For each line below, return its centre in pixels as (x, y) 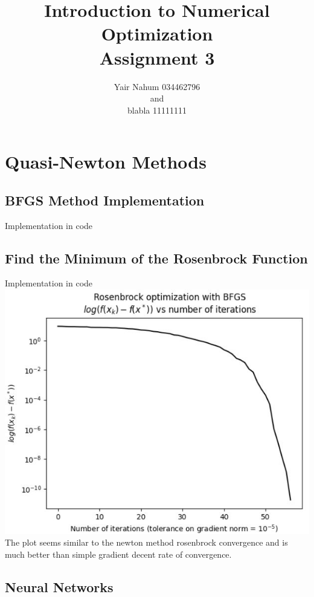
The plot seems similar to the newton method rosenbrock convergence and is (146, 542)
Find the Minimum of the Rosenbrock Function (156, 258)
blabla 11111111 (157, 110)
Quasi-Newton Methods (106, 162)
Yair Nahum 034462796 (157, 86)
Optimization (157, 34)
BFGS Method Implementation (105, 200)
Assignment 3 (157, 57)
